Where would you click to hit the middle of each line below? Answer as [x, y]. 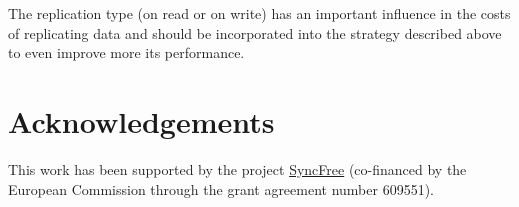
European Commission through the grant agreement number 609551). [221, 188]
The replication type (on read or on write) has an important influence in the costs [259, 13]
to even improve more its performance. [126, 52]
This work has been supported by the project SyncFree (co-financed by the [237, 168]
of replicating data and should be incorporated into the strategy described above [255, 32]
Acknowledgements [141, 120]
